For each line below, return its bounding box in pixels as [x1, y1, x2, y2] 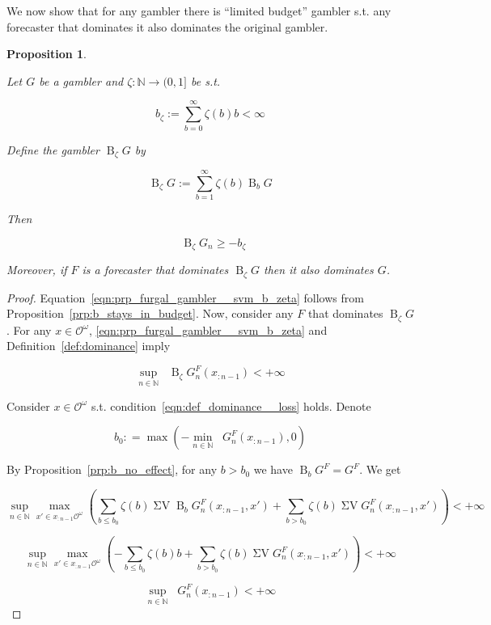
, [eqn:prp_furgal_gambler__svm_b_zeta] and [88, 321, 328, 338]
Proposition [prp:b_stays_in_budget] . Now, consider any [6, 305, 294, 322]
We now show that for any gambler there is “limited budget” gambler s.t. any [6, 2, 392, 19]
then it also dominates [264, 261, 374, 278]
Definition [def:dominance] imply [6, 337, 171, 354]
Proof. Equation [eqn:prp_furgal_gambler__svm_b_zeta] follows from [6, 289, 364, 306]
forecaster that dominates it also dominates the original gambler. [6, 18, 328, 35]
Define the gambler [6, 141, 99, 158]
